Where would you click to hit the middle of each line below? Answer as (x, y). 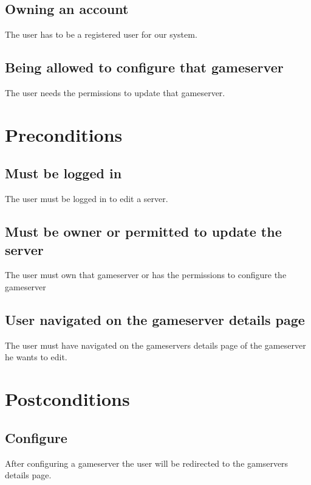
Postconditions (67, 399)
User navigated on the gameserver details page (155, 319)
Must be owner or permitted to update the (143, 232)
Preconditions (64, 134)
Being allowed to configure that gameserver (144, 67)
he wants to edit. (36, 357)
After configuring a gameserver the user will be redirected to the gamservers (147, 463)
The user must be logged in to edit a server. (87, 199)
